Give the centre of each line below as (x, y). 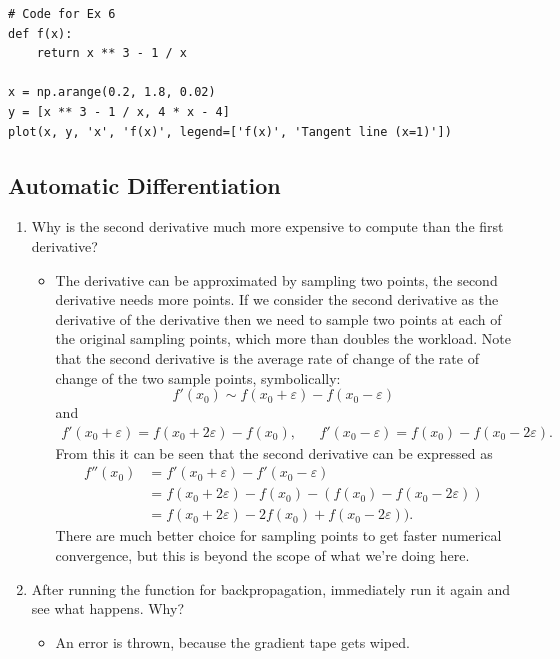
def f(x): (40, 33)
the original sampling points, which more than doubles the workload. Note (283, 338)
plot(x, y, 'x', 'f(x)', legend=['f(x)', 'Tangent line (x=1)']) (230, 131)
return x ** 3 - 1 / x (111, 53)
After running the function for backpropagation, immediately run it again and (271, 588)
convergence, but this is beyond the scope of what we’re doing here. (262, 555)
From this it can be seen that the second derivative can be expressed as (274, 452)
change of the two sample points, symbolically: (198, 377)
